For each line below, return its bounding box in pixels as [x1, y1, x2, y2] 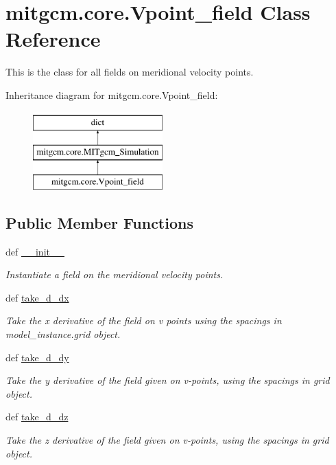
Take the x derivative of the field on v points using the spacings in [5, 313, 282, 328]
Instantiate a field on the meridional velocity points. [5, 267, 224, 282]
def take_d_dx [5, 290, 69, 304]
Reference [5, 25, 101, 53]
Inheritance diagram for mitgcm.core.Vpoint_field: [5, 87, 218, 102]
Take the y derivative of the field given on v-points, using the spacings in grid [5, 373, 330, 387]
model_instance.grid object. [5, 327, 121, 341]
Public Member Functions [5, 212, 193, 233]
